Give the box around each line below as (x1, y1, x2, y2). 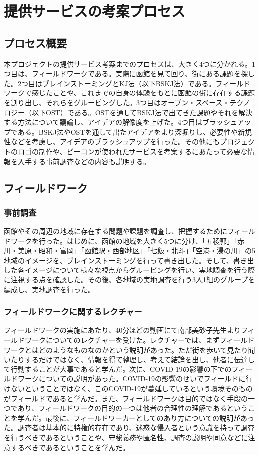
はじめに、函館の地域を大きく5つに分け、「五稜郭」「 (66, 235, 237, 246)
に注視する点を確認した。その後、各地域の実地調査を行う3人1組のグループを (4, 274, 255, 285)
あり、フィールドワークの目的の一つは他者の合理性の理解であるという (17, 403, 248, 413)
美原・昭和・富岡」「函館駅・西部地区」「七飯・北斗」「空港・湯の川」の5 (17, 245, 255, 256)
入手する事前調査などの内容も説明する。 (17, 156, 150, 166)
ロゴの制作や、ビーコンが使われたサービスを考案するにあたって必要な (17, 146, 248, 156)
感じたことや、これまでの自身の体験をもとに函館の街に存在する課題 (31, 88, 255, 98)
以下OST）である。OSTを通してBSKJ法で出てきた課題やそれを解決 (31, 107, 253, 117)
